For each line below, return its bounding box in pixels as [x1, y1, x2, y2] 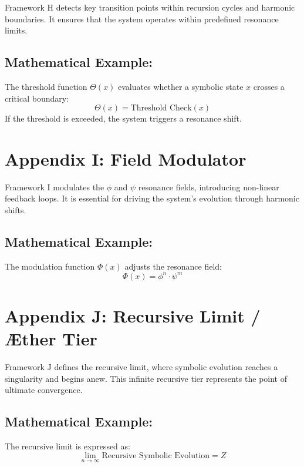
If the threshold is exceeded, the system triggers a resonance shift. [5, 112, 242, 125]
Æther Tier [5, 327, 97, 351]
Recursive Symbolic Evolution [102, 451, 210, 460]
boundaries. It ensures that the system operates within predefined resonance [5, 12, 279, 25]
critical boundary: [5, 92, 69, 104]
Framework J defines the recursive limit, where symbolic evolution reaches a [5, 361, 278, 373]
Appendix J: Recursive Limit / [5, 304, 261, 328]
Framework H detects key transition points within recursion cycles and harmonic [5, 1, 295, 13]
